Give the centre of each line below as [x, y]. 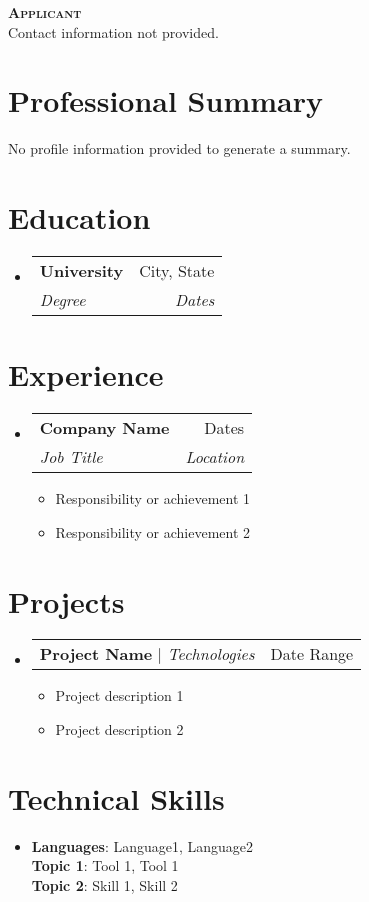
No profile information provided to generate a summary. [179, 148]
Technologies [211, 654]
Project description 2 [119, 729]
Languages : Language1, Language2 [142, 845]
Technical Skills [116, 797]
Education [79, 217]
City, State [177, 271]
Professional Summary [165, 100]
